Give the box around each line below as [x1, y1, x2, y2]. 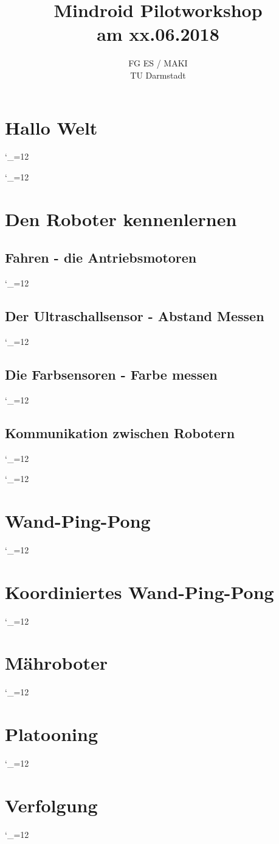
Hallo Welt [5, 115, 98, 140]
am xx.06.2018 [97, 21, 219, 46]
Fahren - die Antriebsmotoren [5, 248, 197, 267]
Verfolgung [5, 792, 98, 817]
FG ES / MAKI [128, 57, 188, 69]
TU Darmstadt [130, 68, 186, 81]
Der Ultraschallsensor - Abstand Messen [5, 307, 264, 325]
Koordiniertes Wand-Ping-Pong [5, 579, 274, 604]
